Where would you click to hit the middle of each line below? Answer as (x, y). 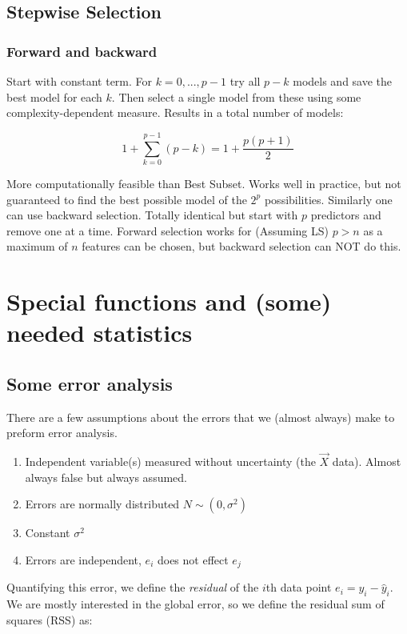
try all (245, 81)
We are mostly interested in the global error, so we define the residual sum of (196, 604)
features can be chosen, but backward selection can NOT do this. (241, 246)
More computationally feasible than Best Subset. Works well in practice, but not (204, 183)
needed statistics (100, 333)
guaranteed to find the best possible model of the (127, 199)
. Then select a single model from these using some (236, 96)
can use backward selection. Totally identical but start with (152, 215)
